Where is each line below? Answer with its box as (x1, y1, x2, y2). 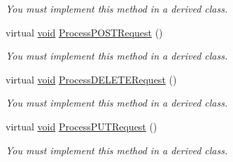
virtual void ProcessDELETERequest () (6, 72, 177, 86)
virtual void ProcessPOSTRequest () (6, 25, 163, 39)
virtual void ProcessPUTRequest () (6, 119, 157, 133)
